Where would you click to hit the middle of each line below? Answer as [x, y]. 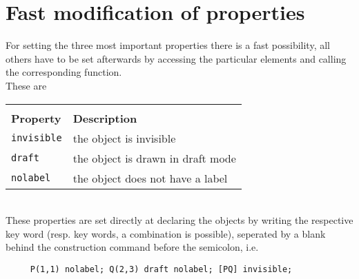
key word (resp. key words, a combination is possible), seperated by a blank [166, 233]
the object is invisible [124, 138]
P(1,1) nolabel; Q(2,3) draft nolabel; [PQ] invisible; [161, 269]
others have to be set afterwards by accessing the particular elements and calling [176, 58]
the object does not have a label [150, 178]
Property [36, 118]
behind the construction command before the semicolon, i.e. [132, 247]
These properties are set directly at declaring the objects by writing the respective [179, 220]
